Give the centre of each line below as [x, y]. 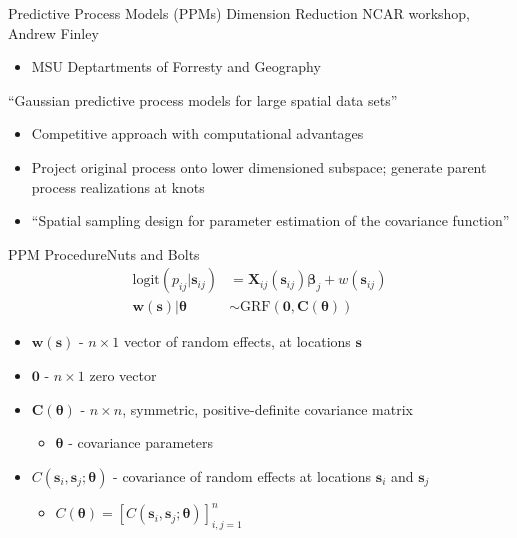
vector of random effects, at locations [237, 341]
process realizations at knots [118, 186]
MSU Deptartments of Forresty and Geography [176, 66]
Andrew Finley [53, 32]
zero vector [123, 375]
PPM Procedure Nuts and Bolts [104, 253]
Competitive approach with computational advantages [197, 133]
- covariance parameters [141, 442]
